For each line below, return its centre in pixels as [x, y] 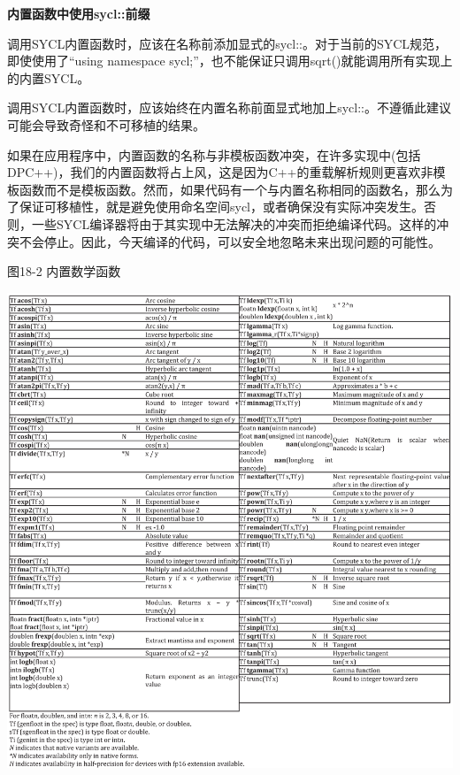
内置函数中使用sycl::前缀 [79, 13]
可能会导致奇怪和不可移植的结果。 [106, 124]
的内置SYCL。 [49, 77]
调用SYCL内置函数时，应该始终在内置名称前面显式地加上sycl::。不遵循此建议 [229, 107]
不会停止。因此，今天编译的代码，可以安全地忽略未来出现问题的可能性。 [230, 241]
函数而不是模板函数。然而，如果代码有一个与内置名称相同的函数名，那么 [230, 189]
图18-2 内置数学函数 [64, 271]
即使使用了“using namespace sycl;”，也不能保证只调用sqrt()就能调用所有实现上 [230, 61]
